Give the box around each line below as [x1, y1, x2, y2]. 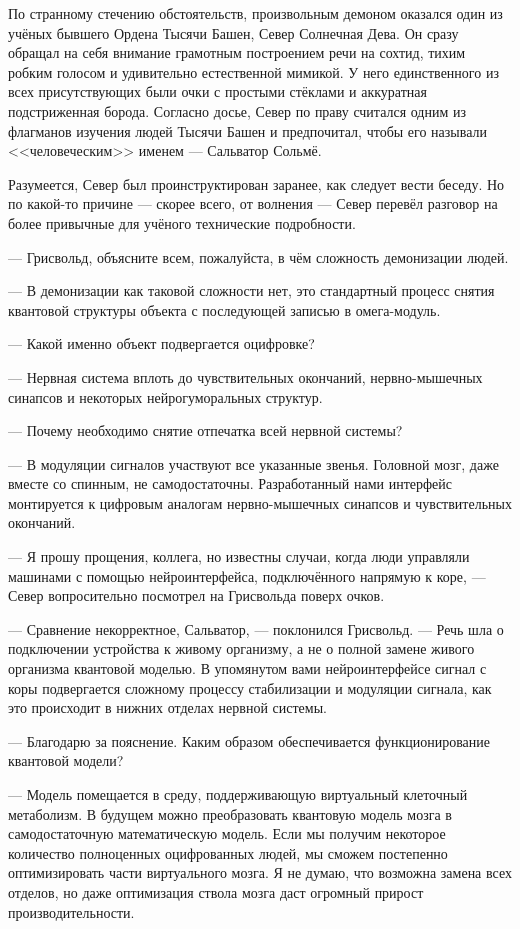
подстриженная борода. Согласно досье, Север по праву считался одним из [8, 100, 467, 121]
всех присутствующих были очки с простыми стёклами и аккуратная [8, 81, 427, 102]
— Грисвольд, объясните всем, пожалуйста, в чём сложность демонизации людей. [8, 246, 509, 267]
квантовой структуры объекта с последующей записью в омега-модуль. [8, 299, 441, 320]
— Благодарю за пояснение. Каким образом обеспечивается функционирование [8, 730, 491, 751]
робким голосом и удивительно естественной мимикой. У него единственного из [8, 61, 499, 82]
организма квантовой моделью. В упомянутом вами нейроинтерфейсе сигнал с [8, 658, 487, 679]
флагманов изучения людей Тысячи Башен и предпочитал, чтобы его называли [8, 120, 487, 141]
